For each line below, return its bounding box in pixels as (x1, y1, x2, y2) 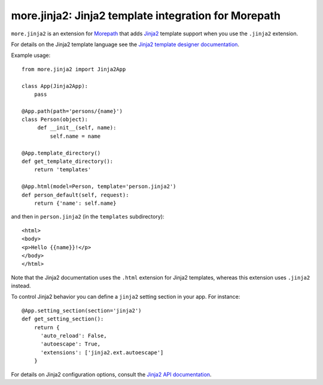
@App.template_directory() (22, 150, 101, 156)
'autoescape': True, (40, 341, 101, 347)
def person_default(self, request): (22, 192, 129, 198)
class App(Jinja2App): (22, 83, 89, 89)
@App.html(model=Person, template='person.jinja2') (22, 183, 176, 190)
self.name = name (50, 132, 101, 140)
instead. (11, 282, 31, 290)
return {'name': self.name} (33, 199, 117, 207)
